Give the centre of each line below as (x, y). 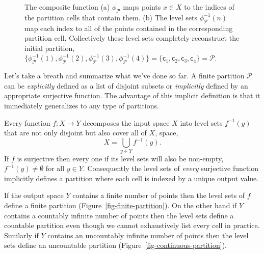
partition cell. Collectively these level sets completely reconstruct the (132, 38)
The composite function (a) (67, 7)
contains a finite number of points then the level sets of (159, 195)
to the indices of (209, 7)
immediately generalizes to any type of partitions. (82, 105)
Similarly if (21, 235)
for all (55, 168)
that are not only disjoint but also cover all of (75, 133)
